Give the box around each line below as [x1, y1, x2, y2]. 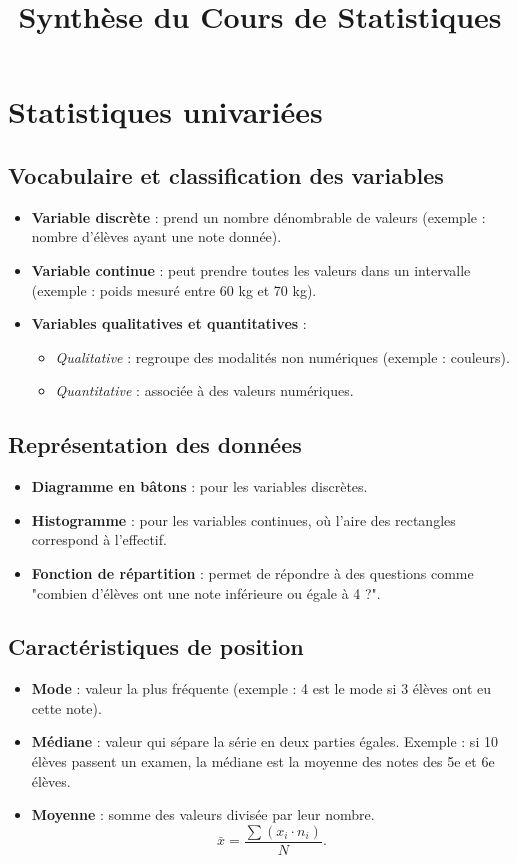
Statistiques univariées [8, 91, 323, 132]
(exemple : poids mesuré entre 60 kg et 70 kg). [31, 279, 317, 300]
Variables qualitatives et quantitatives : [31, 313, 307, 334]
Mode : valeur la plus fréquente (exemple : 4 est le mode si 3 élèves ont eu [31, 678, 492, 699]
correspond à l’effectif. [31, 529, 167, 550]
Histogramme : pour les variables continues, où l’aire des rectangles [31, 509, 456, 530]
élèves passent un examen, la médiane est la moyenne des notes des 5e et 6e [31, 751, 495, 772]
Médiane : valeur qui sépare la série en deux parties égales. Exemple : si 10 [31, 731, 498, 752]
